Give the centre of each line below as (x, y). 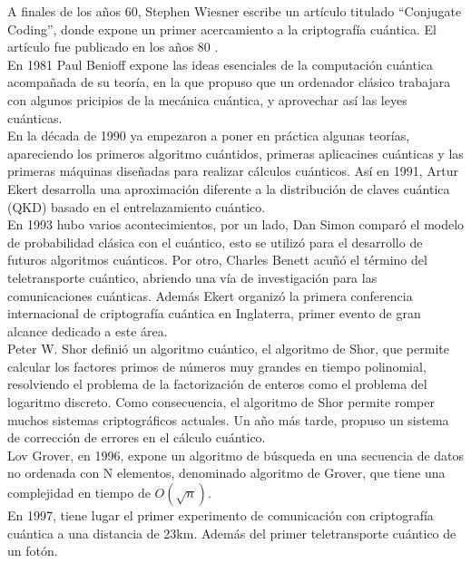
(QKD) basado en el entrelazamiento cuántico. (137, 206)
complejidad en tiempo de (79, 493)
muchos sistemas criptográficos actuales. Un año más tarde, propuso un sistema (228, 419)
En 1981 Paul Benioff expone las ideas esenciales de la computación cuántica (221, 64)
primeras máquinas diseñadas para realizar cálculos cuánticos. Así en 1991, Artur (233, 171)
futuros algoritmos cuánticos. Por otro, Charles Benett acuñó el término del (217, 260)
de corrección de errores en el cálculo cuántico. (137, 437)
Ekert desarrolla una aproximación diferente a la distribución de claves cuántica (229, 188)
